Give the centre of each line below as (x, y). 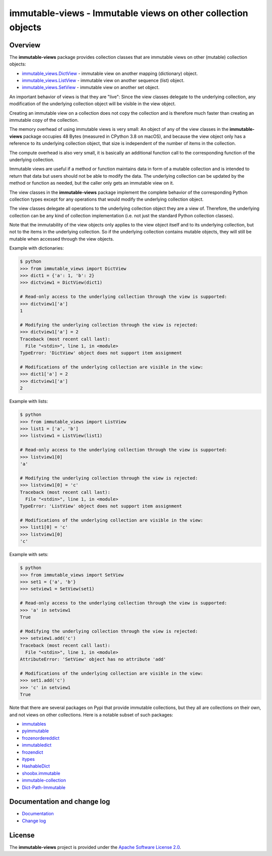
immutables (34, 724)
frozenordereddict (41, 738)
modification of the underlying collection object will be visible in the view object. (93, 104)
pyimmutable (35, 731)
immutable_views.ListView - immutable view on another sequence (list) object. (103, 81)
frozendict (32, 752)
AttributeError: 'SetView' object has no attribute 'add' (93, 659)
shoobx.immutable (41, 773)
